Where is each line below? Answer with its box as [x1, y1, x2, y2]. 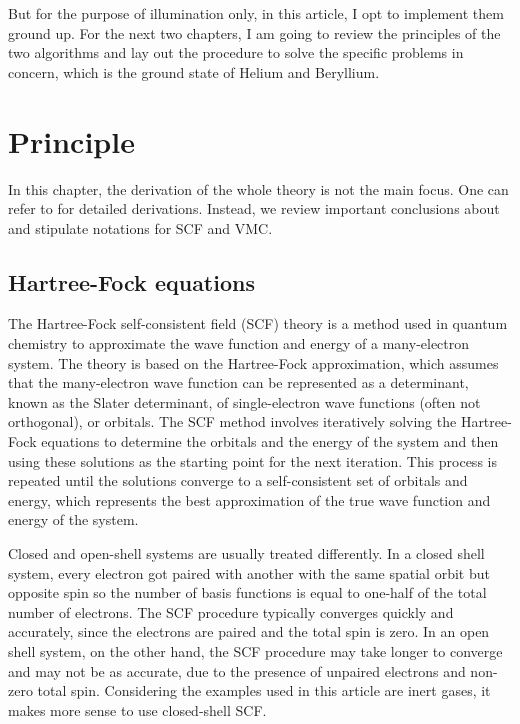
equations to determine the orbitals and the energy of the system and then [41, 431, 499, 452]
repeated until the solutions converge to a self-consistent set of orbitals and [8, 470, 468, 491]
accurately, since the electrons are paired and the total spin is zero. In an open [8, 621, 490, 642]
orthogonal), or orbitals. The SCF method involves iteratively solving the [8, 411, 457, 432]
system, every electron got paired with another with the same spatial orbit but [8, 562, 490, 583]
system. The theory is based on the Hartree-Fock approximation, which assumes [8, 352, 499, 373]
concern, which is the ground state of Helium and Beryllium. [8, 61, 380, 82]
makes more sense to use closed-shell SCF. [8, 699, 267, 720]
